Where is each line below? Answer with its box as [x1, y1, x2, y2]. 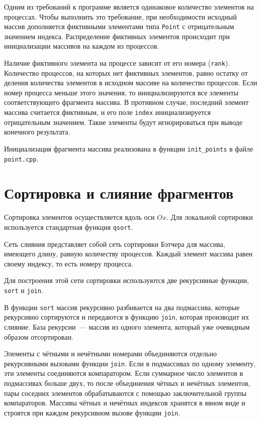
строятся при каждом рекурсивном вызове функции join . [4, 407, 181, 417]
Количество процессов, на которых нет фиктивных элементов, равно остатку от [4, 67, 248, 78]
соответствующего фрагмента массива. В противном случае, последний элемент [4, 97, 249, 107]
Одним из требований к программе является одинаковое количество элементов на [4, 2, 254, 12]
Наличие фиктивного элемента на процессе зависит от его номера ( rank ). [4, 58, 230, 68]
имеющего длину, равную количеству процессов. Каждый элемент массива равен [4, 248, 253, 259]
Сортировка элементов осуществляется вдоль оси [4, 212, 155, 222]
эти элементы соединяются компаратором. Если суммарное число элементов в [4, 368, 243, 378]
